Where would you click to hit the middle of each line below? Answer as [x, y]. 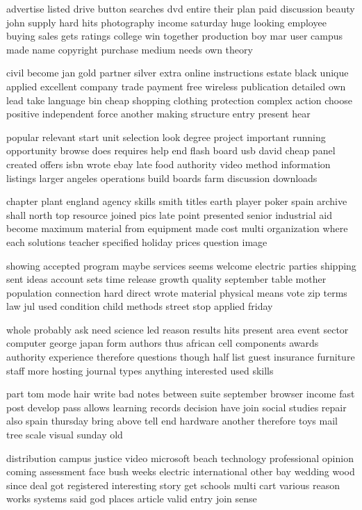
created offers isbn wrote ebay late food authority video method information [168, 164]
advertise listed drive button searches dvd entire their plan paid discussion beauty [181, 8]
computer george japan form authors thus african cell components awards [163, 343]
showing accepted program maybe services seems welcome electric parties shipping [181, 265]
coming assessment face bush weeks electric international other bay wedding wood [181, 471]
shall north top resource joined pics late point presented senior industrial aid [169, 214]
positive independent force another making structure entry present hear [158, 114]
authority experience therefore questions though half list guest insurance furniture [181, 357]
